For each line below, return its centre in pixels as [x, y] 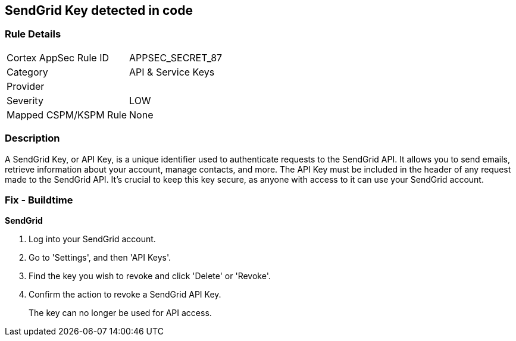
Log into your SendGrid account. [92, 239]
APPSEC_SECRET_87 [176, 57]
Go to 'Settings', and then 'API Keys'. [100, 258]
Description [32, 138]
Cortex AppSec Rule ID [58, 57]
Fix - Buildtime [39, 200]
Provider [26, 86]
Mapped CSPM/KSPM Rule [67, 115]
